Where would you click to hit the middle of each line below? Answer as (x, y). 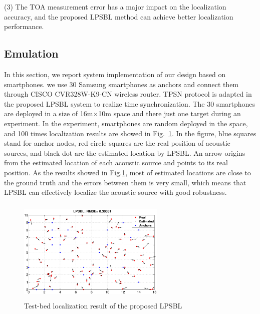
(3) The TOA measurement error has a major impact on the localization (115, 7)
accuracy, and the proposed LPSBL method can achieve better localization (119, 16)
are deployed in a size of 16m (49, 113)
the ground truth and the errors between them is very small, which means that (125, 182)
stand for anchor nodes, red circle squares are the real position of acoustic (117, 143)
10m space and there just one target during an (170, 113)
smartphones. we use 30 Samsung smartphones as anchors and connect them (121, 84)
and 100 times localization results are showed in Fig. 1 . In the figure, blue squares (130, 133)
